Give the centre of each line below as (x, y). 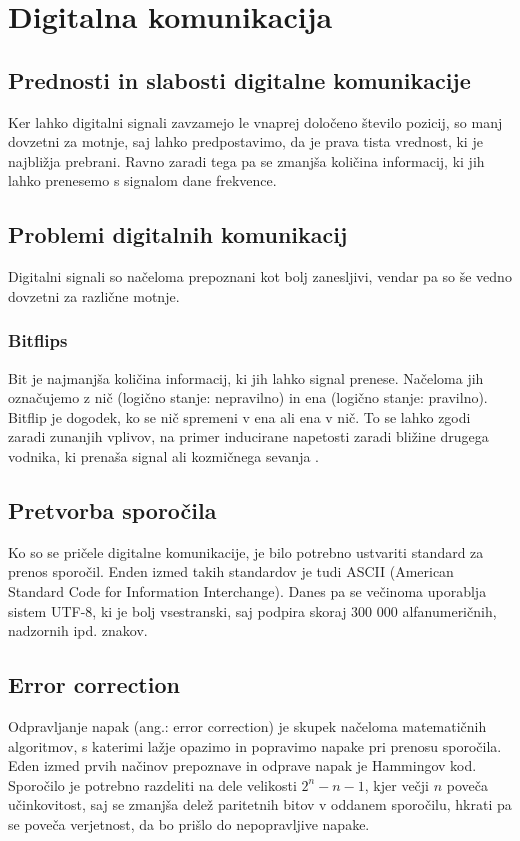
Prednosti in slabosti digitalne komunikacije (239, 79)
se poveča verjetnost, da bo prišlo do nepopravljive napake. (189, 823)
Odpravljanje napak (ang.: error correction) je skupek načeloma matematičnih (247, 725)
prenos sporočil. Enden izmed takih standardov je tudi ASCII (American (231, 571)
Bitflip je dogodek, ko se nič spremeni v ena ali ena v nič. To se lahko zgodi (239, 416)
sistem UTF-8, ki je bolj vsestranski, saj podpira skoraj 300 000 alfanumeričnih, (252, 610)
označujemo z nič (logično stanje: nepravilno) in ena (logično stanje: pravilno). (248, 397)
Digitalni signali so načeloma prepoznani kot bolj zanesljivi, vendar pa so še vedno (260, 276)
